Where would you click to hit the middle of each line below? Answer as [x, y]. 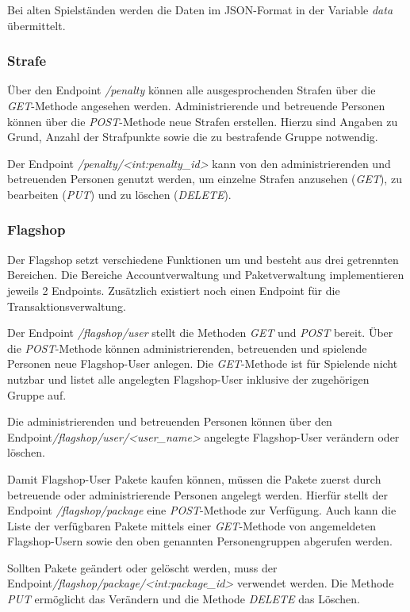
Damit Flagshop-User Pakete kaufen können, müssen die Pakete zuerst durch [194, 478]
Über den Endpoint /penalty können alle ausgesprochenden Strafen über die [192, 90]
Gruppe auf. [37, 394]
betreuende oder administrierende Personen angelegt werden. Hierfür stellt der [197, 494]
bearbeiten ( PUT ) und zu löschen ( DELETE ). [119, 194]
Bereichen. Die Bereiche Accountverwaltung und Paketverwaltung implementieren [206, 275]
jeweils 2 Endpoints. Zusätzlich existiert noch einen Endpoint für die [174, 290]
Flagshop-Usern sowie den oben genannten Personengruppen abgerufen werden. [200, 541]
